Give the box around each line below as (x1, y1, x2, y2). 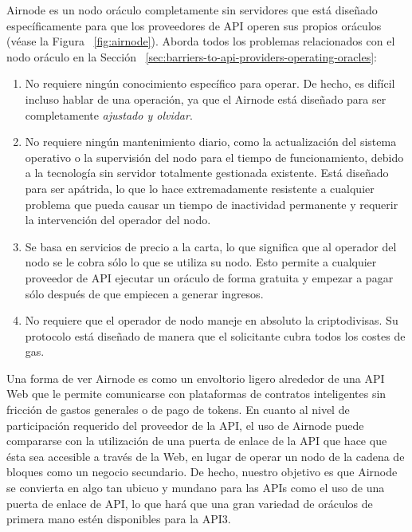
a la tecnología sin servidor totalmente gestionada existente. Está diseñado (25, 164, 389, 181)
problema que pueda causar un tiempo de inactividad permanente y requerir (25, 195, 398, 212)
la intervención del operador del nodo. (25, 211, 211, 228)
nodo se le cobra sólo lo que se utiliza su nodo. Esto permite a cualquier (25, 254, 377, 270)
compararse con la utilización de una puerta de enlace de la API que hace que (6, 432, 387, 449)
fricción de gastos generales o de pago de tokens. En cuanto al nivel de (6, 401, 350, 418)
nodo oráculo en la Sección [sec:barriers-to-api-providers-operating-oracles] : (6, 48, 377, 65)
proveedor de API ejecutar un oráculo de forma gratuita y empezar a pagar (25, 269, 394, 286)
